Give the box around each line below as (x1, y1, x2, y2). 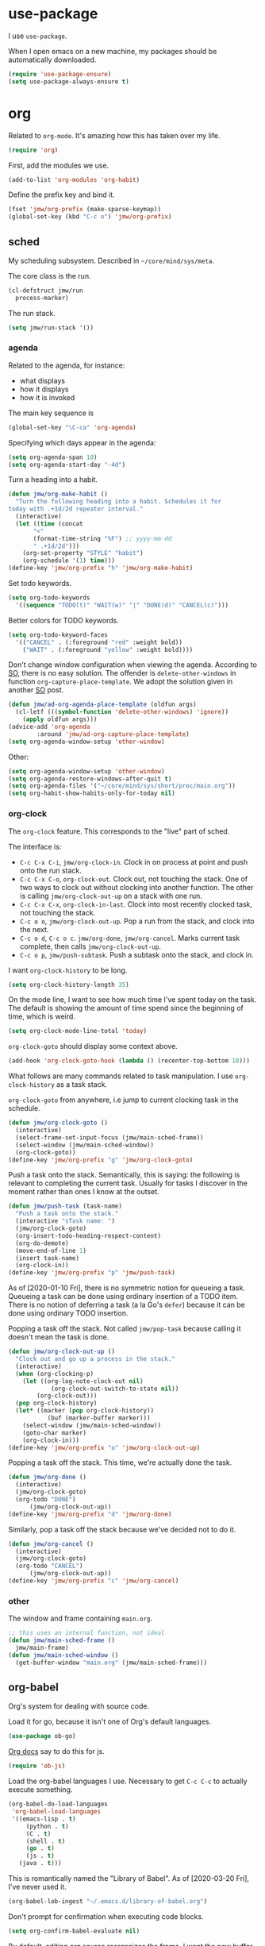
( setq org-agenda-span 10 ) (8, 453, 98, 461)
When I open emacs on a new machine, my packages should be (8, 46, 217, 56)
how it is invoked (19, 392, 75, 402)
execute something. (8, 1785, 73, 1794)
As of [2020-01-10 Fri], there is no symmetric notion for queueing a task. (8, 1283, 246, 1293)
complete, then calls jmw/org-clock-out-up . (19, 942, 161, 951)
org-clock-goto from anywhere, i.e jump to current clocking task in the (8, 1095, 240, 1104)
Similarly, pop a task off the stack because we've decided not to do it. (8, 1524, 236, 1534)
